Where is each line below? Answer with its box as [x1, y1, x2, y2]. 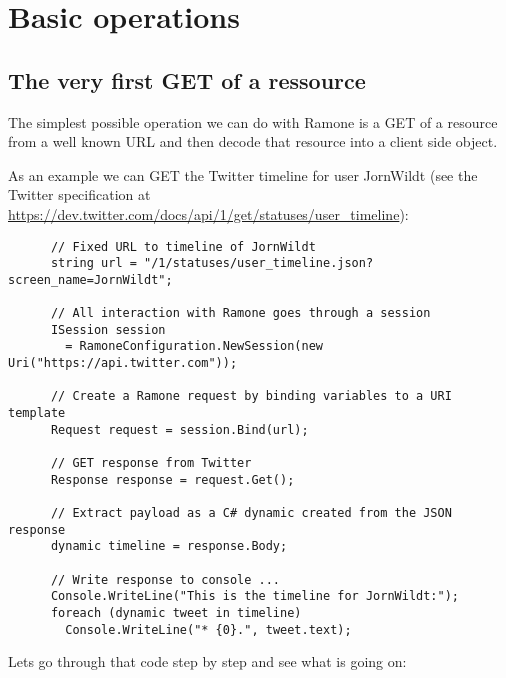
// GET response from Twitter [50, 456, 252, 471]
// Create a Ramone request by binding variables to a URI [50, 389, 452, 404]
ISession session [50, 322, 166, 337]
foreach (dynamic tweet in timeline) [50, 605, 302, 620]
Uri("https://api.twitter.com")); [8, 356, 238, 371]
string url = [50, 256, 137, 271]
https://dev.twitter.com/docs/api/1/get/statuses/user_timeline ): [8, 203, 409, 224]
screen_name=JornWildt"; [8, 272, 173, 287]
